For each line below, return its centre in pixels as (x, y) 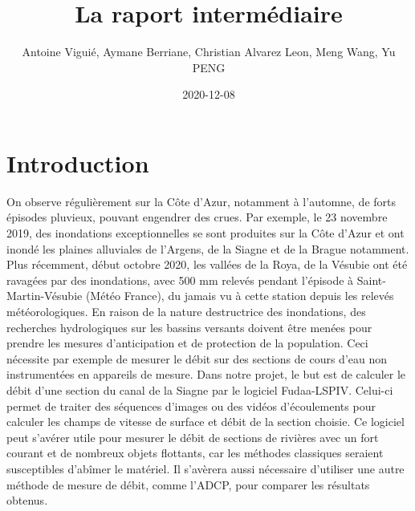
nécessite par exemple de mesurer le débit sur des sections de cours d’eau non (197, 358)
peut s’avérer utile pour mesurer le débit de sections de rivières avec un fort (193, 437)
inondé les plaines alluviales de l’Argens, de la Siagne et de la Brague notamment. (208, 248)
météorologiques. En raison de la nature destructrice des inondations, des (186, 311)
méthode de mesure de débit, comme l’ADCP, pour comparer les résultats (188, 484)
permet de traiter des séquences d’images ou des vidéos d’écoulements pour (191, 406)
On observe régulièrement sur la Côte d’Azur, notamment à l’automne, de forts (201, 201)
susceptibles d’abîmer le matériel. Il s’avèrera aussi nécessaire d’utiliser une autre (205, 468)
